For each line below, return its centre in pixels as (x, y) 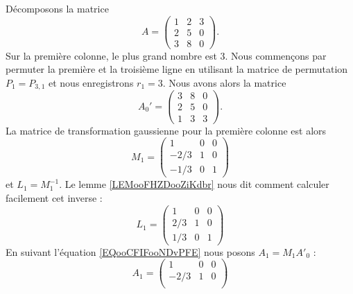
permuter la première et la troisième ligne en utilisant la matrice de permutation (177, 69)
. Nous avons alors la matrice (224, 82)
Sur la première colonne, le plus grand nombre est (111, 55)
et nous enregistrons (91, 82)
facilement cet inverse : (54, 197)
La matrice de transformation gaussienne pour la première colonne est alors (166, 130)
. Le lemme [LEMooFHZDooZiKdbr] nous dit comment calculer (194, 184)
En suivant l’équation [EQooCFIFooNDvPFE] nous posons (130, 251)
